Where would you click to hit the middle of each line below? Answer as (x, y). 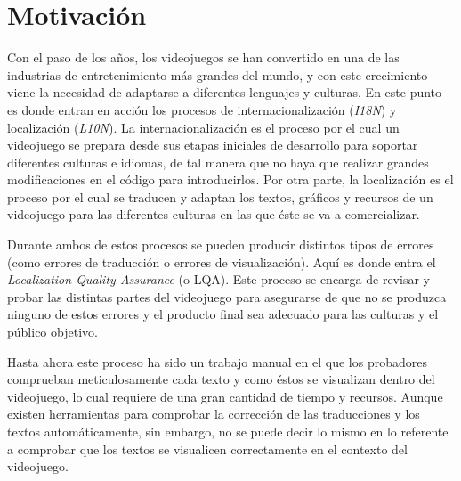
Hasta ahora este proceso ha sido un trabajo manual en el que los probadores (217, 361)
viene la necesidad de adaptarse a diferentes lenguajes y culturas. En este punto (225, 92)
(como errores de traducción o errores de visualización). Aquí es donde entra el (222, 261)
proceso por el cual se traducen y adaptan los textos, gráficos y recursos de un (220, 196)
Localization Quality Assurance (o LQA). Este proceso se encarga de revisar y (218, 279)
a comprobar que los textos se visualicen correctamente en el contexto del (207, 448)
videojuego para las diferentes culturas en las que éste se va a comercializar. (214, 214)
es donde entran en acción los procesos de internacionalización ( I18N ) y (202, 109)
